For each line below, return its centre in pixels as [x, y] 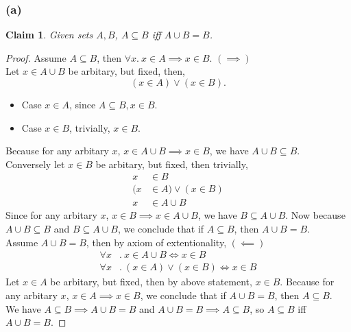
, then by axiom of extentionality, [156, 242]
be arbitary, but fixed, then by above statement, [151, 282]
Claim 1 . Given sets [49, 35]
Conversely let [35, 164]
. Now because [315, 215]
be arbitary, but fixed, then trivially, [172, 164]
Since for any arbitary [51, 215]
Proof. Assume [36, 57]
